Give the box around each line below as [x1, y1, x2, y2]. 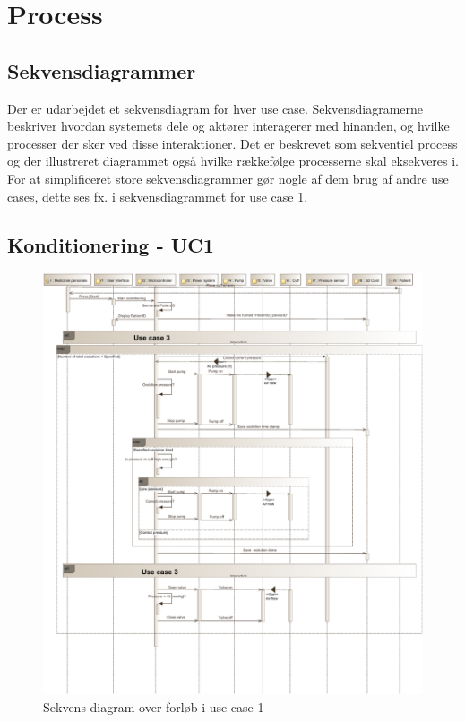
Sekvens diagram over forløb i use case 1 [43, 697, 264, 716]
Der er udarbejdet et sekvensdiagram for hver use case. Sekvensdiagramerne [7, 99, 424, 117]
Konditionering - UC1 [7, 230, 214, 258]
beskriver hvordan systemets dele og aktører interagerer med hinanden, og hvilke [7, 116, 450, 135]
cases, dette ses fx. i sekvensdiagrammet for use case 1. [7, 186, 308, 205]
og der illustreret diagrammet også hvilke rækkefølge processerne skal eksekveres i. [7, 151, 460, 170]
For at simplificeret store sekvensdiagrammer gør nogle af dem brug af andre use [7, 168, 449, 187]
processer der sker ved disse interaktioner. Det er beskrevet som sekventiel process [7, 133, 458, 152]
